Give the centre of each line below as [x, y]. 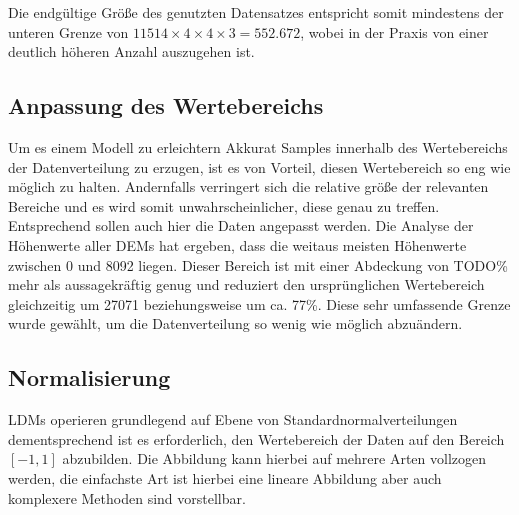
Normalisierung [89, 377]
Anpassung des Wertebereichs [166, 105]
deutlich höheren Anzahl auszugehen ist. [131, 51]
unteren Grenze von [68, 31]
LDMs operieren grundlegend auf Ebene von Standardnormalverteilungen [233, 419]
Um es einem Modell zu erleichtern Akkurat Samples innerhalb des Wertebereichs [258, 146]
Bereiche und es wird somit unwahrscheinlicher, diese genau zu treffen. [224, 205]
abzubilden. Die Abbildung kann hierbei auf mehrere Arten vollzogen [274, 458]
